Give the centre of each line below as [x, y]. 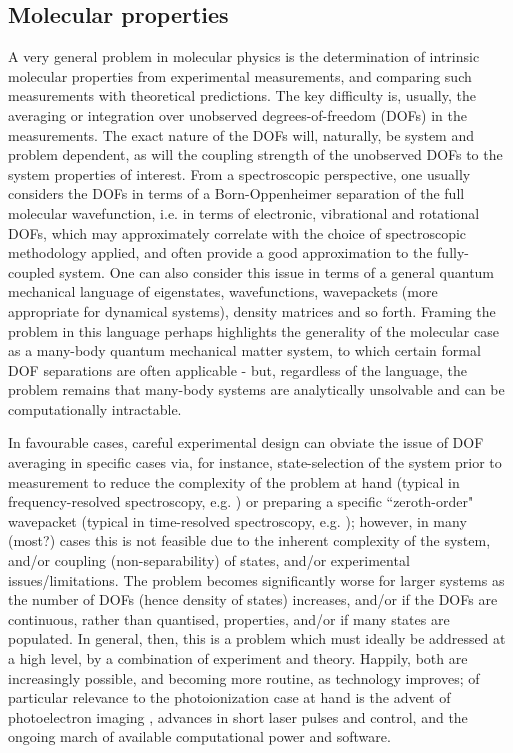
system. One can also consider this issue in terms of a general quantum [277, 271]
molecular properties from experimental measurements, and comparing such [240, 75]
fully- [453, 252]
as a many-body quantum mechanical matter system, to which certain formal [244, 350]
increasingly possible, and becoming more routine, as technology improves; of [244, 677]
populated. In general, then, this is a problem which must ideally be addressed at [257, 638]
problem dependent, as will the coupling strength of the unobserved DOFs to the [255, 154]
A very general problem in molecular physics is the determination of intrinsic [244, 56]
